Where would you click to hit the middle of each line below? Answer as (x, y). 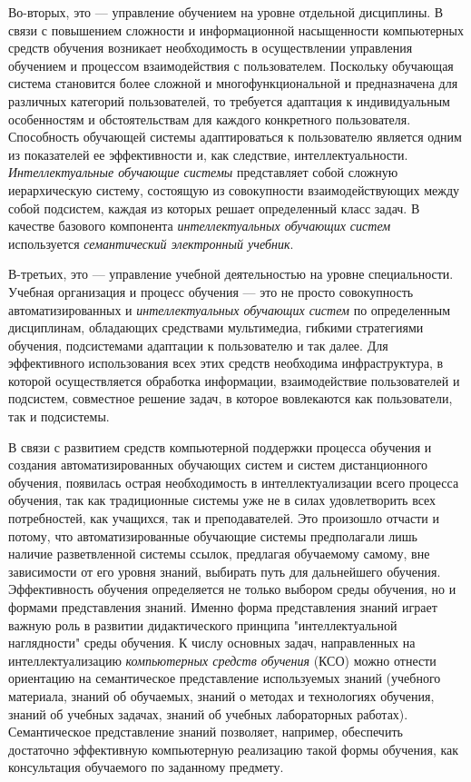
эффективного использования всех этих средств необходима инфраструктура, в (226, 363)
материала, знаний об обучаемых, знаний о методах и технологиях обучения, (221, 695)
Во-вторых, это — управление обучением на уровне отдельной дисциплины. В (226, 12)
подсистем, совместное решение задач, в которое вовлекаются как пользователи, (231, 398)
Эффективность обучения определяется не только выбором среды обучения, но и (232, 589)
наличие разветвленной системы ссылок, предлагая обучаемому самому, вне (219, 554)
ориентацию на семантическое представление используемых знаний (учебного (225, 678)
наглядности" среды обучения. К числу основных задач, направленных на (212, 643)
